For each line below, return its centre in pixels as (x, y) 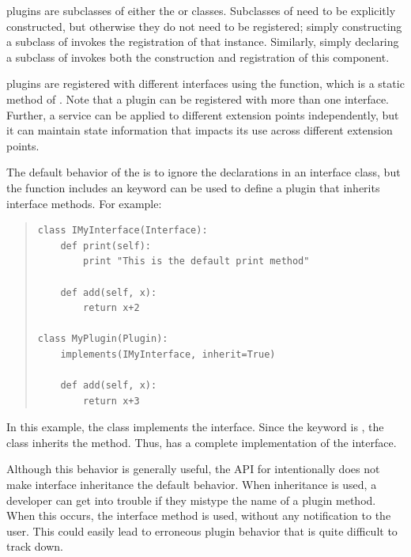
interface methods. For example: (84, 203)
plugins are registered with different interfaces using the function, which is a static (205, 83)
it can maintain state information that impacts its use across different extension (200, 130)
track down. (35, 546)
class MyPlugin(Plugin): (103, 339)
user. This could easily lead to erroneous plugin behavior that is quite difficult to (202, 530)
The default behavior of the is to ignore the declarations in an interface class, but (204, 172)
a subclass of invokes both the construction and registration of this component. (198, 57)
